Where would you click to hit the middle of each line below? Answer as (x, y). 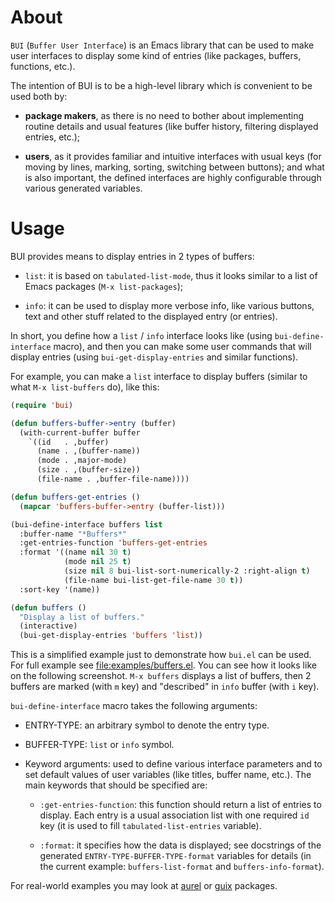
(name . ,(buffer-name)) (88, 451)
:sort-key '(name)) (60, 589)
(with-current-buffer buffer (80, 432)
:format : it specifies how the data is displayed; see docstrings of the (180, 845)
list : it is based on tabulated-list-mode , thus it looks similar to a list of (171, 275)
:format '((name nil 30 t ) (75, 552)
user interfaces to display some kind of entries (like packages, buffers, (156, 55)
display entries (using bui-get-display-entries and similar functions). (154, 357)
